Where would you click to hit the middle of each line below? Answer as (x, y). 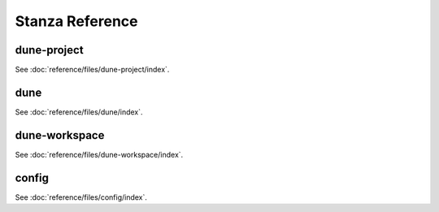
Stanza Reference (76, 21)
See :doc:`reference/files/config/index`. (81, 197)
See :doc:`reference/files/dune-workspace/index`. (99, 154)
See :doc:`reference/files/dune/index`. (79, 112)
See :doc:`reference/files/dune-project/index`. (92, 70)
